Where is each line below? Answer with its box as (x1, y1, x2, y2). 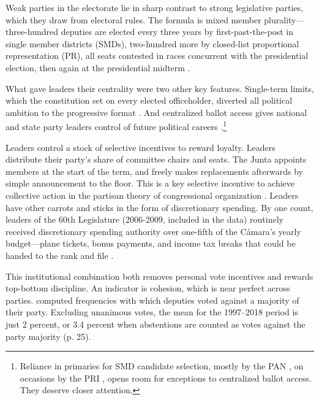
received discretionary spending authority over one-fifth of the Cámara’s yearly (6, 225, 301, 237)
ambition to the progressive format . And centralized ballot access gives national (6, 106, 307, 118)
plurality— (264, 13, 305, 26)
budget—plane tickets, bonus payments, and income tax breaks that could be (6, 237, 296, 250)
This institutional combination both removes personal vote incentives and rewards (6, 269, 313, 282)
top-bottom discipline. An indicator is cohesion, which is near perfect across (6, 282, 290, 294)
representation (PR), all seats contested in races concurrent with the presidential (6, 49, 309, 62)
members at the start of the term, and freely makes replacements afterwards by (6, 164, 303, 177)
